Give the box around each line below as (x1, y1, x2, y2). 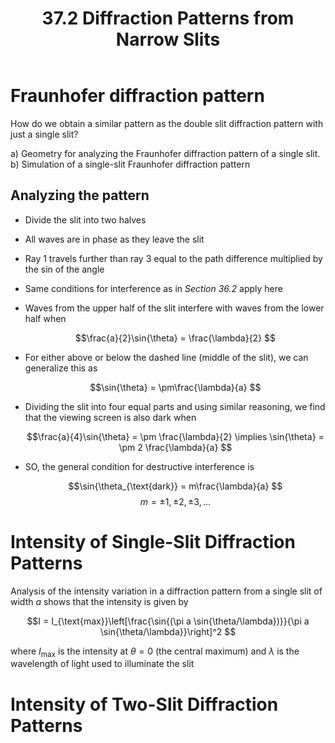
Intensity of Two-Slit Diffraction (10, 693, 279, 716)
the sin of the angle (24, 263, 105, 275)
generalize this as (24, 362, 98, 374)
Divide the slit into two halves (24, 213, 147, 226)
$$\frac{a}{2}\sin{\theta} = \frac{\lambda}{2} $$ (74, 332, 277, 344)
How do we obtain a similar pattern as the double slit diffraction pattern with (10, 117, 324, 129)
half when (24, 312, 67, 324)
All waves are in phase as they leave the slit (24, 233, 205, 245)
